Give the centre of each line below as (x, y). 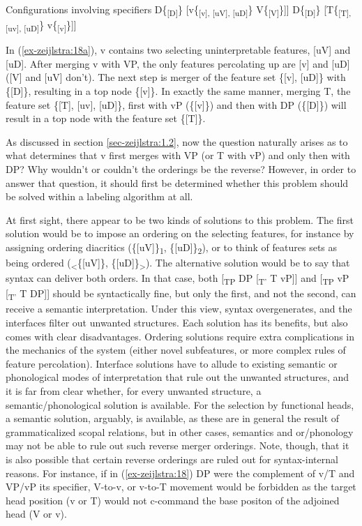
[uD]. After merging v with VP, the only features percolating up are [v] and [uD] (178, 63)
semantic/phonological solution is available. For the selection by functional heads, (180, 404)
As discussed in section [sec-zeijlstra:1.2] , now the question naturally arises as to (177, 141)
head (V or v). (36, 514)
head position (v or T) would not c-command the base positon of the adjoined (173, 500)
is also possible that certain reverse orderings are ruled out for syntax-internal (172, 459)
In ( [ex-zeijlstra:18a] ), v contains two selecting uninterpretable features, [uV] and (178, 50)
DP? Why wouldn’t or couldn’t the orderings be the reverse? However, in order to (181, 169)
